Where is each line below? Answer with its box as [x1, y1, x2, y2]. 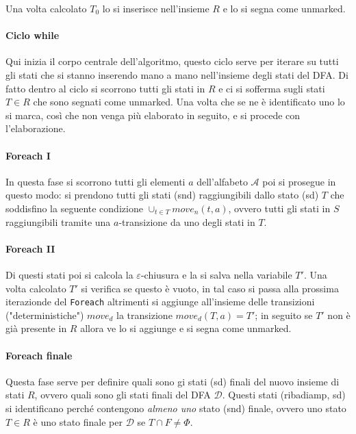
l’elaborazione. [5, 121, 66, 136]
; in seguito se [255, 307, 313, 322]
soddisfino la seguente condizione [5, 201, 143, 215]
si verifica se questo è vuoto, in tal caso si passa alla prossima [81, 281, 339, 295]
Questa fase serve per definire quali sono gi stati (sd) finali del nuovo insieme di [5, 374, 340, 388]
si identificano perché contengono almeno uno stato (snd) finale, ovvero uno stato [5, 400, 346, 415]
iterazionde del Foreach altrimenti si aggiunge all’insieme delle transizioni [5, 294, 315, 309]
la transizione [116, 307, 173, 322]
